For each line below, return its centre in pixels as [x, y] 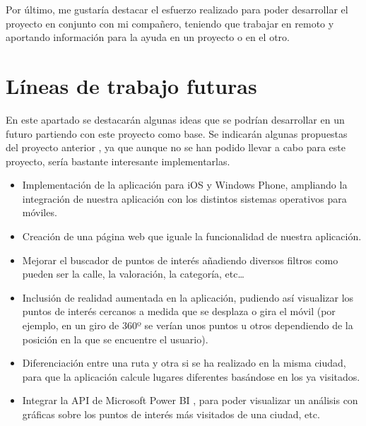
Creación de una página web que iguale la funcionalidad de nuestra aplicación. [192, 236]
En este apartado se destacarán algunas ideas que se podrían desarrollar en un [175, 119]
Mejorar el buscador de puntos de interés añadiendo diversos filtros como [180, 260]
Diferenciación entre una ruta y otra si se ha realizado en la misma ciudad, [184, 363]
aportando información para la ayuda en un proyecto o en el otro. [148, 37]
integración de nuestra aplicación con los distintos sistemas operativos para [184, 198]
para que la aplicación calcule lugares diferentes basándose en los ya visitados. [191, 376]
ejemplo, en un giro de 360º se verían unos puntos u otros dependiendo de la [188, 325]
